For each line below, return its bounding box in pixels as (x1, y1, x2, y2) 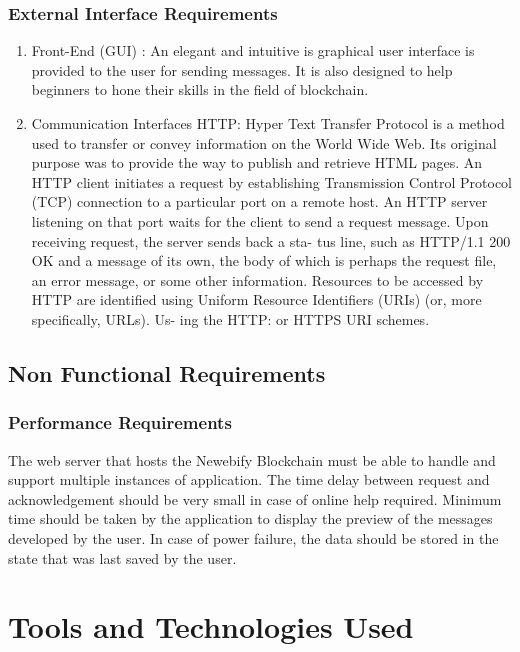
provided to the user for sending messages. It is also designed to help (31, 59, 453, 80)
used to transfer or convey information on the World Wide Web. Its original (31, 132, 497, 153)
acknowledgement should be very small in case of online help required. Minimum (8, 488, 502, 509)
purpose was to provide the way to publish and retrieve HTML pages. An (31, 152, 483, 173)
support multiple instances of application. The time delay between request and (8, 469, 490, 490)
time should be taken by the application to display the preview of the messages (8, 508, 493, 529)
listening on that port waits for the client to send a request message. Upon (31, 210, 489, 231)
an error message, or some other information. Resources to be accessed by (31, 269, 484, 290)
